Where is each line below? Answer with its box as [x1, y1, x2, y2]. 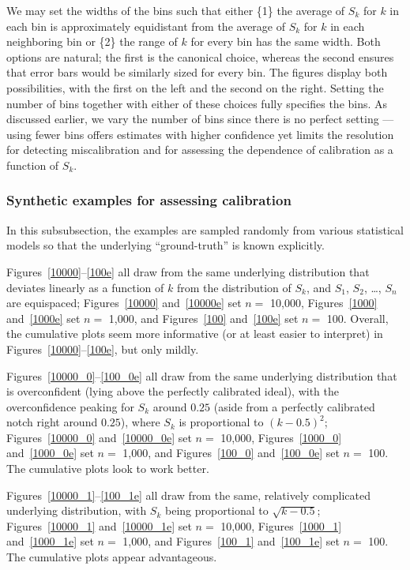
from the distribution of [176, 279, 292, 295]
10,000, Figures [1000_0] [220, 429, 342, 445]
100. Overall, [326, 309, 389, 326]
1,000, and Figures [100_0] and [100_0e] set [122, 444, 340, 461]
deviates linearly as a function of [6, 279, 164, 295]
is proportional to [179, 414, 264, 430]
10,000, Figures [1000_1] [220, 517, 342, 534]
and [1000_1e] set [6, 533, 94, 549]
